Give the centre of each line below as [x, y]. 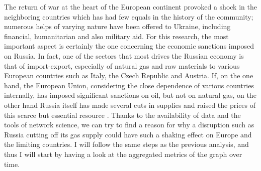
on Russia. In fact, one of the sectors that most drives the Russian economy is [124, 55]
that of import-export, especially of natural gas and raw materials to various [122, 65]
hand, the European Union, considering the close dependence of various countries [129, 85]
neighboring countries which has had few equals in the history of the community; [129, 16]
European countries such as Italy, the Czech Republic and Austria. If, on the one [129, 75]
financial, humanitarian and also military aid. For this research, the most [116, 36]
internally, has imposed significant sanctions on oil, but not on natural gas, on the [130, 95]
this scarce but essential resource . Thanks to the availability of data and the [122, 115]
